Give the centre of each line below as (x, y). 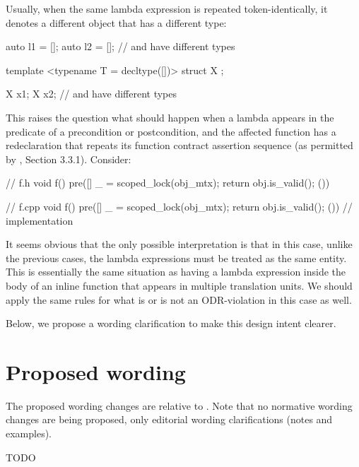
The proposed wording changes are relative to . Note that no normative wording (179, 405)
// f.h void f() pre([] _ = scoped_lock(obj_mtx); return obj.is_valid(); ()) (168, 183)
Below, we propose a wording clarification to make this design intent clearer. (171, 323)
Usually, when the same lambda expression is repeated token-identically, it (167, 8)
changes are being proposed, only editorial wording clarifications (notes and (169, 419)
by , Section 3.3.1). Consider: (69, 159)
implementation (40, 220)
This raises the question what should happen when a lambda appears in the (170, 117)
